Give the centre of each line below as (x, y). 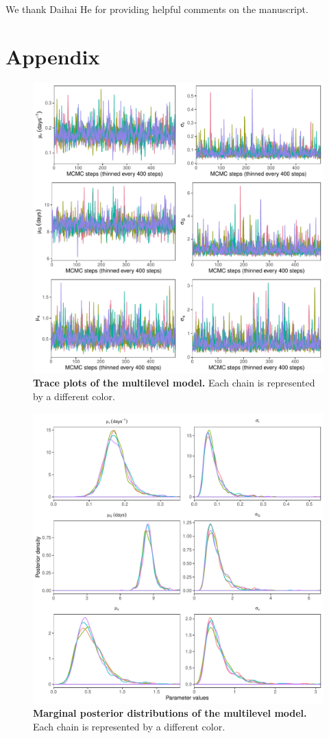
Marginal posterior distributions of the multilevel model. (170, 713)
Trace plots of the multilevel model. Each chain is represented (174, 383)
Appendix (53, 56)
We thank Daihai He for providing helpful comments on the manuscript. (157, 9)
